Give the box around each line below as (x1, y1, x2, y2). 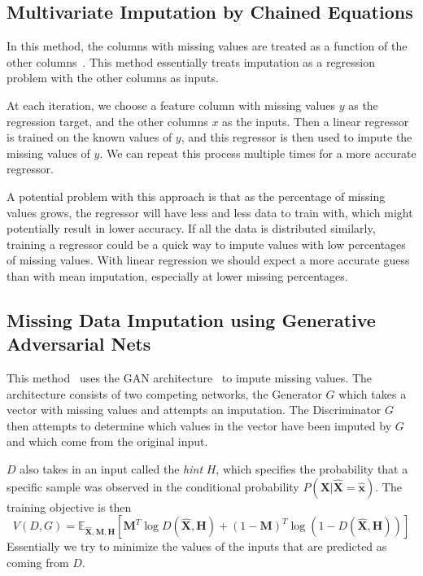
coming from (7, 553, 69, 570)
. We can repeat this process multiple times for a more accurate (99, 144, 416, 161)
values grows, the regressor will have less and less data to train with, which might (7, 203, 413, 220)
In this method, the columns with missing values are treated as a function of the (7, 37, 408, 55)
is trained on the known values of (7, 129, 172, 146)
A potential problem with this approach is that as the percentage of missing (7, 187, 386, 204)
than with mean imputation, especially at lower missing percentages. (7, 267, 348, 284)
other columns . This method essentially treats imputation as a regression (7, 53, 376, 70)
